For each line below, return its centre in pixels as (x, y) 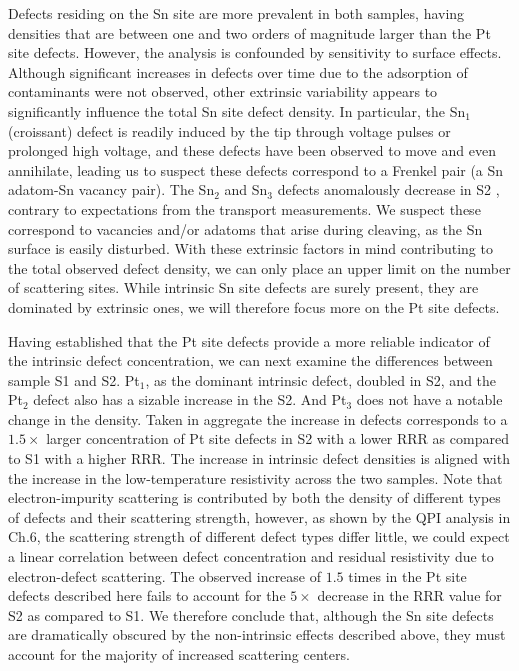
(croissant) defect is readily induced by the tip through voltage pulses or (229, 130)
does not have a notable (429, 399)
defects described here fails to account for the (147, 595)
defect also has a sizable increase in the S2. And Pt (190, 399)
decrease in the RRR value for (409, 595)
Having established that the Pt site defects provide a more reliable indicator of (249, 340)
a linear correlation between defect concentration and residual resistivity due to (251, 556)
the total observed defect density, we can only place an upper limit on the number (259, 267)
